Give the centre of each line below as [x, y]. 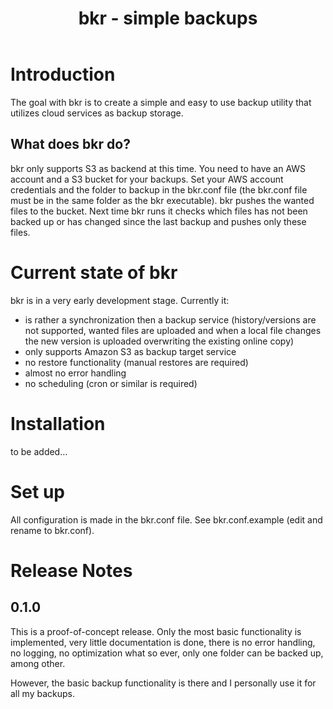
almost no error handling [75, 373]
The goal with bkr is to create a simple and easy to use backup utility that [161, 102]
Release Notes [71, 570]
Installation [58, 423]
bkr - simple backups [168, 18]
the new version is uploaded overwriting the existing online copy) [159, 341]
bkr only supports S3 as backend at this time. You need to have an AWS [158, 168]
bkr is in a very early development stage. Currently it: [120, 300]
